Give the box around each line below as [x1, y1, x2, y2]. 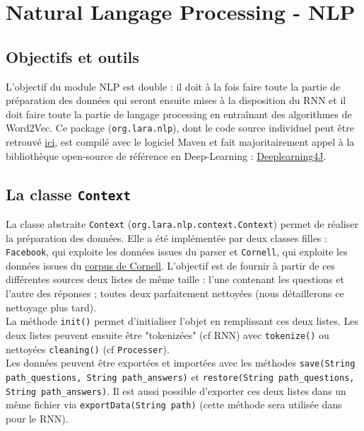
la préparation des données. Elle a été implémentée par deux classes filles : [6, 230, 327, 245]
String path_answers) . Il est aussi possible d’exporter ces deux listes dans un [6, 383, 346, 398]
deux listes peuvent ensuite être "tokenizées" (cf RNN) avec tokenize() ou [6, 327, 329, 342]
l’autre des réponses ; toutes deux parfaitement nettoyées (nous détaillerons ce [6, 286, 344, 301]
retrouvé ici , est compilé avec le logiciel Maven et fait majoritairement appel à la [6, 134, 355, 149]
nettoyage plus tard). [6, 299, 97, 314]
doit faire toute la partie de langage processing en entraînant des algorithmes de [6, 106, 352, 121]
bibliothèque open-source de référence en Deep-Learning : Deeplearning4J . [6, 148, 327, 163]
